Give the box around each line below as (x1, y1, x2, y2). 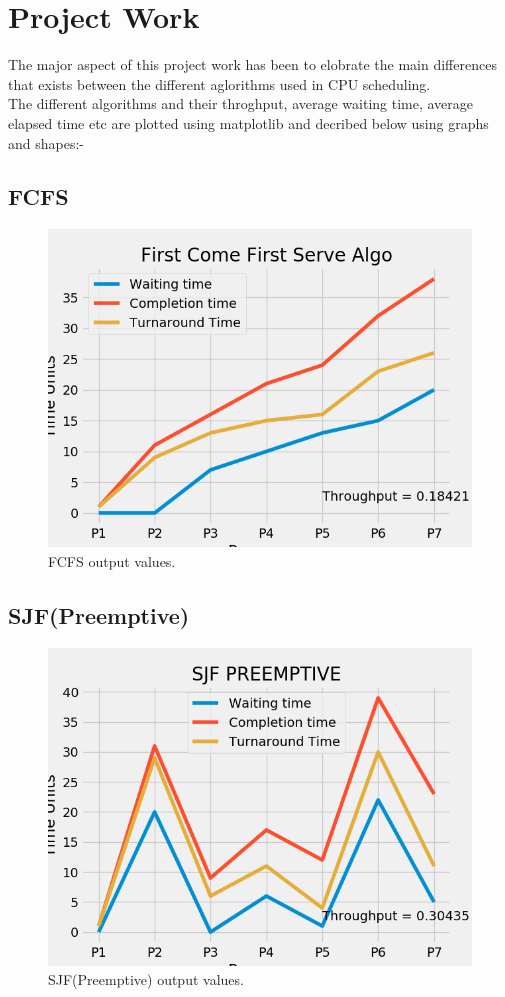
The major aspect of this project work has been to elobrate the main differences (8, 54, 497, 75)
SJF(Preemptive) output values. (48, 969, 244, 990)
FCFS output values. (48, 550, 176, 571)
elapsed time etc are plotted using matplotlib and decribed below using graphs (8, 112, 489, 133)
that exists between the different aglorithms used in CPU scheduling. (8, 73, 431, 94)
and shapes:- (8, 132, 84, 153)
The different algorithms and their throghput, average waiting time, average (8, 93, 474, 114)
